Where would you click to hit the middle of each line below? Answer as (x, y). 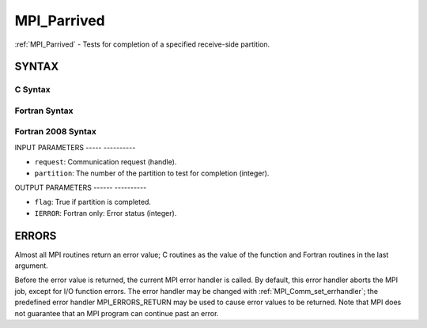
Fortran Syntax (44, 111)
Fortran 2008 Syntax (55, 132)
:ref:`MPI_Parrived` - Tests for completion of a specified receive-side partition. (142, 44)
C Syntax (32, 89)
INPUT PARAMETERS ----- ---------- (75, 147)
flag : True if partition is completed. (93, 202)
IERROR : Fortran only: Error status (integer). (106, 213)
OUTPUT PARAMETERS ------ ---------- (81, 187)
